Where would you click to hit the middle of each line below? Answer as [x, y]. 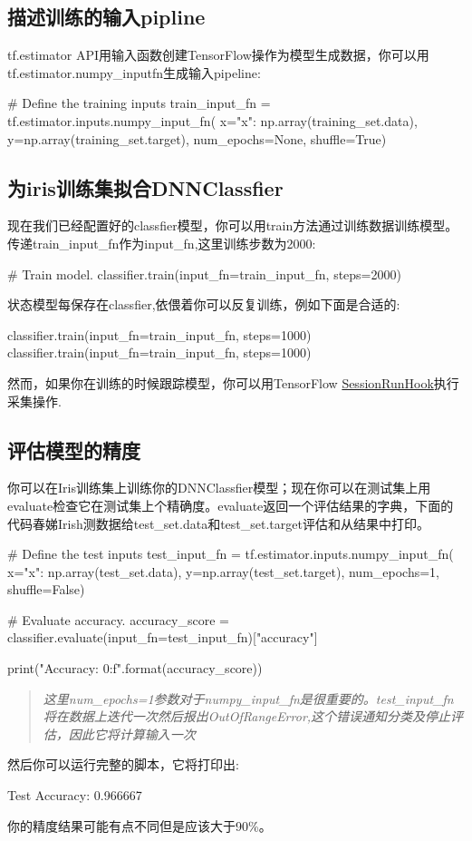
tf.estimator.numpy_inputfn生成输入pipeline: [134, 72]
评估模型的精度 [74, 450]
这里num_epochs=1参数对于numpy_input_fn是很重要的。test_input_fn [248, 698]
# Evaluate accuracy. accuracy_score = [118, 619]
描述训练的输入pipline [106, 17]
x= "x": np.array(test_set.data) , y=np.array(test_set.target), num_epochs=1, [224, 571]
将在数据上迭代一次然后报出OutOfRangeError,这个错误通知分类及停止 [247, 716]
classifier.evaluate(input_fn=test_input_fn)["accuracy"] [163, 637]
